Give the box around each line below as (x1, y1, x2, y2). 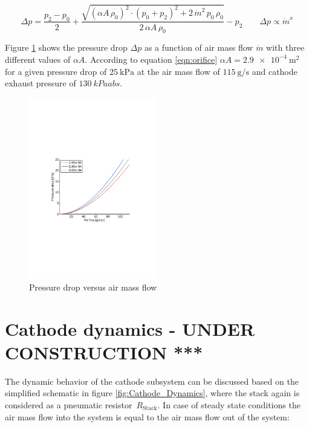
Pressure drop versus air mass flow (29, 280, 157, 293)
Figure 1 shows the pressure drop (5, 41, 128, 54)
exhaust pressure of (5, 77, 76, 89)
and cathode (252, 65, 298, 77)
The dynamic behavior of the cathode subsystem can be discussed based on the (5, 374, 299, 387)
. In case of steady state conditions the (157, 398, 301, 411)
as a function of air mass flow (144, 41, 253, 54)
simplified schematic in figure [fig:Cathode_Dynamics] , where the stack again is (5, 387, 300, 399)
